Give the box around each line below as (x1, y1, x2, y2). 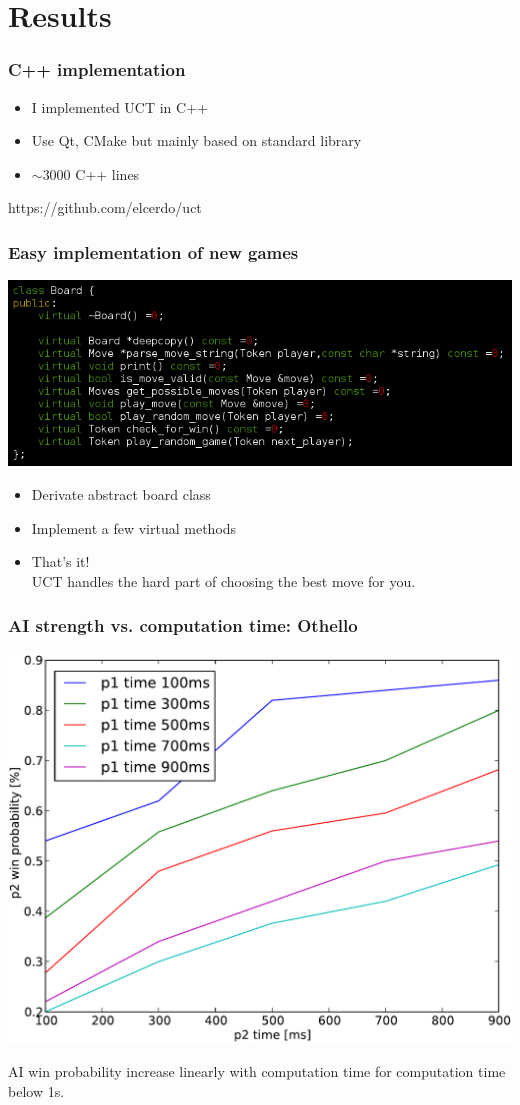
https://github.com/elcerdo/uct (8, 197, 202, 218)
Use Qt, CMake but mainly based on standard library (31, 130, 362, 151)
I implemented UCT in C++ (31, 96, 208, 117)
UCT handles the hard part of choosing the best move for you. (31, 570, 416, 591)
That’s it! (31, 551, 90, 572)
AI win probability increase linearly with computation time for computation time (8, 1060, 506, 1081)
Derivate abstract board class (31, 483, 211, 504)
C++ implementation (8, 57, 186, 82)
